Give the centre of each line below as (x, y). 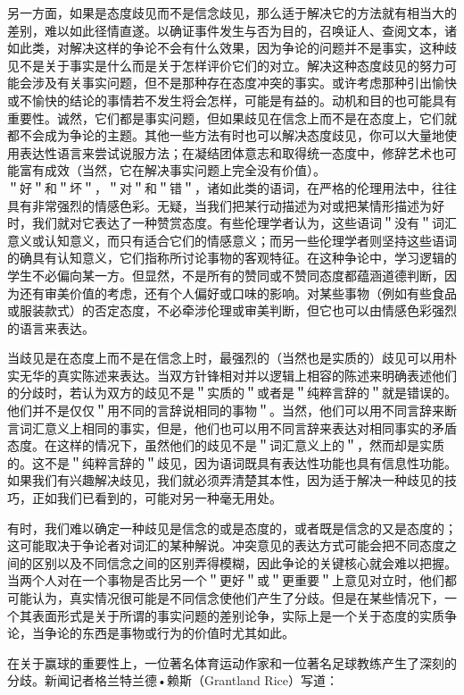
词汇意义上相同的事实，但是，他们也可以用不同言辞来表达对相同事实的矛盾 (238, 427)
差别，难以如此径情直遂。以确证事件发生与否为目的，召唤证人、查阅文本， (226, 30)
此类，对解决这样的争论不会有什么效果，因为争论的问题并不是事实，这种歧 (238, 48)
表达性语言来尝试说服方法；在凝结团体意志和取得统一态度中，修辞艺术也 (232, 152)
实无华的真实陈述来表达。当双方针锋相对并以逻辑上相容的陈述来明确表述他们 (232, 375)
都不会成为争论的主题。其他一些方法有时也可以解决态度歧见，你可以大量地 (226, 135)
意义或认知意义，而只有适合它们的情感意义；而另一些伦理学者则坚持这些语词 (232, 240)
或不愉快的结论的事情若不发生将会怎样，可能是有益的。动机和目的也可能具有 (232, 100)
